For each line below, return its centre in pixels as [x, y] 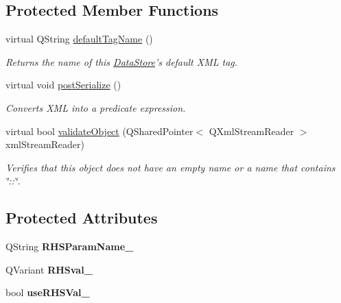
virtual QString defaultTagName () [79, 39]
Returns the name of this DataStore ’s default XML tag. [122, 61]
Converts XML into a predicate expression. [96, 107]
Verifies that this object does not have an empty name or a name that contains [170, 167]
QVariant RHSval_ [49, 269]
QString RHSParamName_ [70, 246]
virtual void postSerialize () [63, 85]
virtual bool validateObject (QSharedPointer [99, 131]
